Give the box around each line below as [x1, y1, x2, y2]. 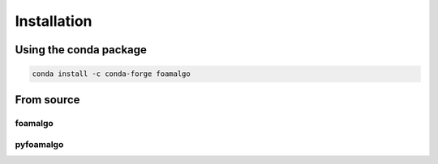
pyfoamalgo [15, 139, 64, 150]
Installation [15, 12, 92, 30]
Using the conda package [15, 43, 148, 57]
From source [15, 93, 80, 107]
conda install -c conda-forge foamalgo [32, 69, 191, 78]
